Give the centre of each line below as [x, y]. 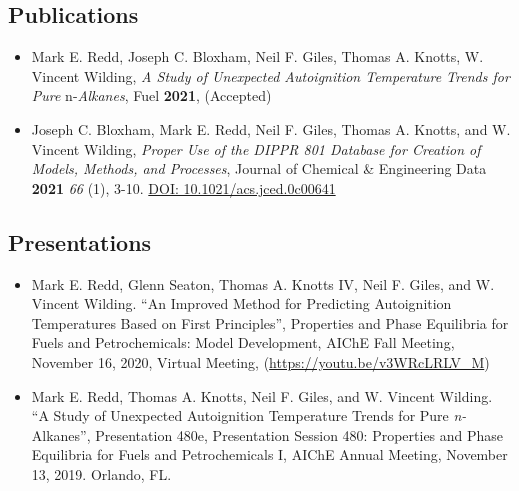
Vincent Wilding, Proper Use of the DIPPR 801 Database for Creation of [256, 148]
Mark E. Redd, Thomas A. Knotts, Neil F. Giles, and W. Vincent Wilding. [262, 395]
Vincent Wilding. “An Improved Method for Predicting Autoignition [241, 303]
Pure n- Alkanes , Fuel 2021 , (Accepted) [151, 95]
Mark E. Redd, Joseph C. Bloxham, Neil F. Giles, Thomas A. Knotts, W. [257, 56]
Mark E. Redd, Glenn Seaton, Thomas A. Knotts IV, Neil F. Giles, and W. [263, 283]
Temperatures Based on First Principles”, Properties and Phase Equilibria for [270, 322]
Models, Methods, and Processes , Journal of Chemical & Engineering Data [259, 168]
